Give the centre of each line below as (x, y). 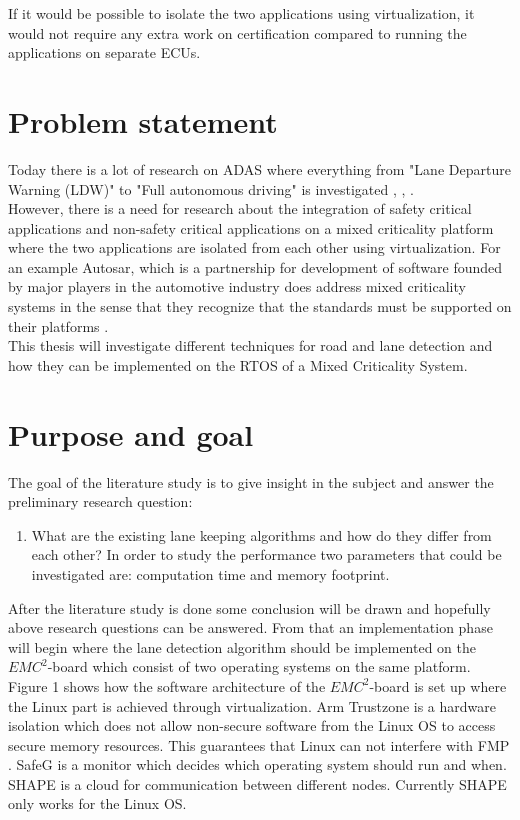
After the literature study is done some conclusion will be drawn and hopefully (249, 607)
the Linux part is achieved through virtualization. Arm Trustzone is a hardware (252, 705)
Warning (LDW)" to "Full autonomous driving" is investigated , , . (211, 188)
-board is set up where (438, 685)
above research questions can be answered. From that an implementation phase (250, 627)
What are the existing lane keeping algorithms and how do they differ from (261, 534)
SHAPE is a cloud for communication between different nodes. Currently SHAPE (257, 783)
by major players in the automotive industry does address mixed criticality (237, 286)
